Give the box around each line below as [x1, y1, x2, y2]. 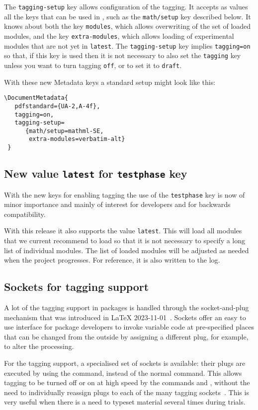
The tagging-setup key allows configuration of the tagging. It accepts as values [4, 1, 248, 11]
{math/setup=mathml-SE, [25, 127, 104, 135]
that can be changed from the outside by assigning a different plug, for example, [4, 331, 249, 342]
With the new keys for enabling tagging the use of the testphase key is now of [4, 189, 245, 200]
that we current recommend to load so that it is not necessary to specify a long [4, 235, 246, 246]
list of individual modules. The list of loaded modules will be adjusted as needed [4, 245, 249, 255]
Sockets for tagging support [4, 279, 149, 294]
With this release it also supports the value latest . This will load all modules [4, 225, 242, 236]
